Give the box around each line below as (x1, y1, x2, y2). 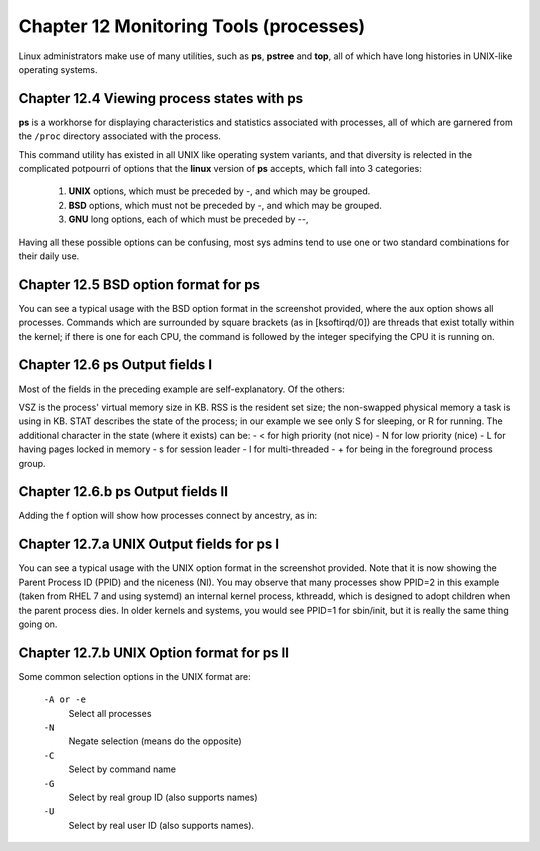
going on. (18, 618, 58, 630)
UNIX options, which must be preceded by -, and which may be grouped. (68, 185, 371, 197)
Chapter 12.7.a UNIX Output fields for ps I (18, 536, 280, 553)
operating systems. (18, 63, 98, 75)
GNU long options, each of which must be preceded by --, (68, 213, 309, 225)
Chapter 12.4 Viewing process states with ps (18, 90, 304, 107)
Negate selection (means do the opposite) (68, 735, 242, 747)
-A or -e (43, 694, 87, 705)
